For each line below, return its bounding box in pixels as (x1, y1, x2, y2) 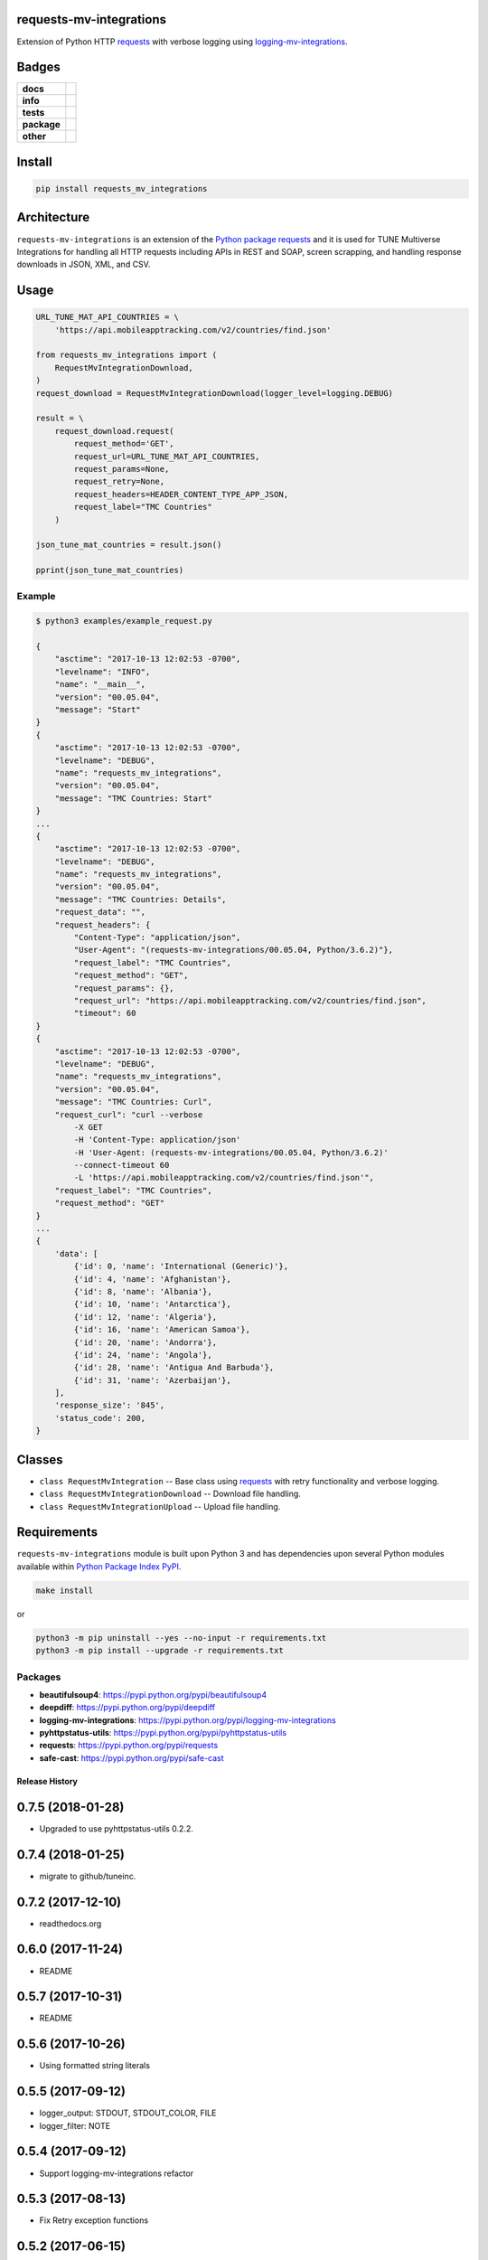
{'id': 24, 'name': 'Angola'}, (73, 1350, 212, 1360)
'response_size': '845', (54, 1400, 165, 1410)
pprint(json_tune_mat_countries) (35, 565, 184, 576)
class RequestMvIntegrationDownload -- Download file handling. (39, 1488, 302, 1500)
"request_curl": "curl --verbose (54, 1109, 203, 1120)
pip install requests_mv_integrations (35, 184, 208, 194)
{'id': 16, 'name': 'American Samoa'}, (73, 1324, 250, 1335)
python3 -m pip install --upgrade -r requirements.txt (35, 1645, 284, 1656)
